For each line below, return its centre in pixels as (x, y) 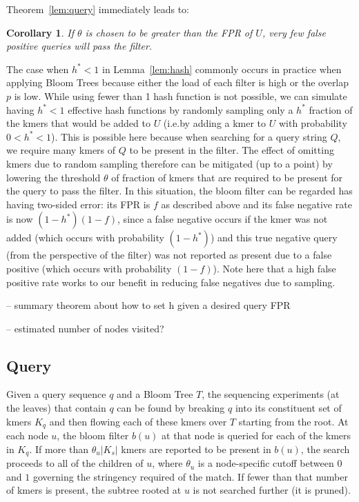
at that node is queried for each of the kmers (256, 435)
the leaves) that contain (56, 408)
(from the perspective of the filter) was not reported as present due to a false (169, 255)
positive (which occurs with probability (89, 268)
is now (20, 219)
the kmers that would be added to (78, 123)
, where (167, 463)
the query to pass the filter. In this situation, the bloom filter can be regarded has (179, 191)
